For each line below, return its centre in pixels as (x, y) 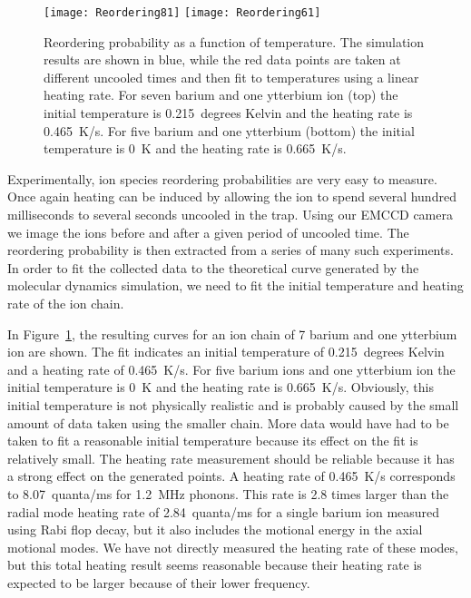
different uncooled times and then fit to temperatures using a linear (231, 77)
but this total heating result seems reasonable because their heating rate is (215, 565)
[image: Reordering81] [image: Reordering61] (182, 13)
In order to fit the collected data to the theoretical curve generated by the (213, 267)
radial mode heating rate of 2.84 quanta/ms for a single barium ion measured (224, 511)
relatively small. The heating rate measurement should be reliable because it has (231, 458)
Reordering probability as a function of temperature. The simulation (234, 41)
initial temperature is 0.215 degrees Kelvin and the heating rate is (228, 113)
